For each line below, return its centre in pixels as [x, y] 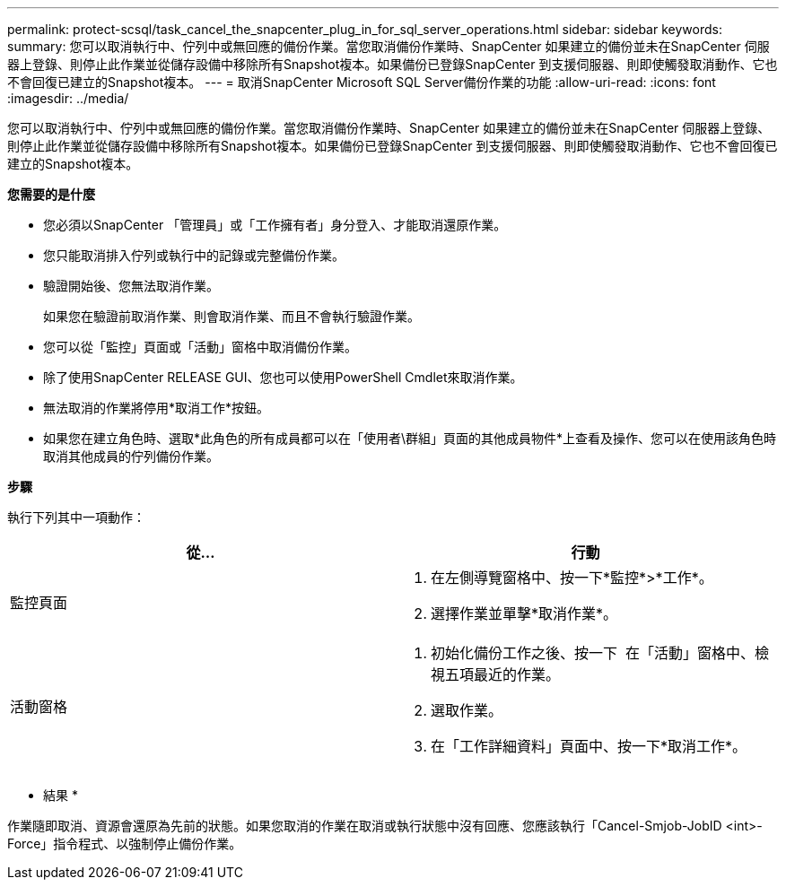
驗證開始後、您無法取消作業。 [131, 286]
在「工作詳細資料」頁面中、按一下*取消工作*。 [589, 746]
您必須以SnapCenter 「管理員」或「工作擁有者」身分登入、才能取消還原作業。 [275, 225]
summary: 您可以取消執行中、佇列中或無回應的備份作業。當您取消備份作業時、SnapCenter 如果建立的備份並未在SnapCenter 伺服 [389, 46]
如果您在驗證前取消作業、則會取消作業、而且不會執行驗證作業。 [231, 316]
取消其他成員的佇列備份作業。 [131, 456]
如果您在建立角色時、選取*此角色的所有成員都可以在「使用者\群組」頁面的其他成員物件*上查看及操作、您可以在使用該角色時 [410, 438]
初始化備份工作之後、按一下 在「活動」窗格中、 [593, 653]
